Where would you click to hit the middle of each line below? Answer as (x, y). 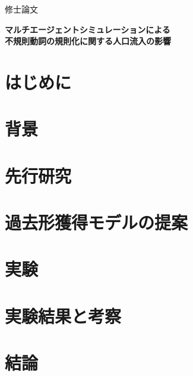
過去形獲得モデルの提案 (96, 222)
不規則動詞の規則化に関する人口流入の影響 (88, 41)
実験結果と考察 (63, 315)
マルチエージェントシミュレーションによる (88, 29)
